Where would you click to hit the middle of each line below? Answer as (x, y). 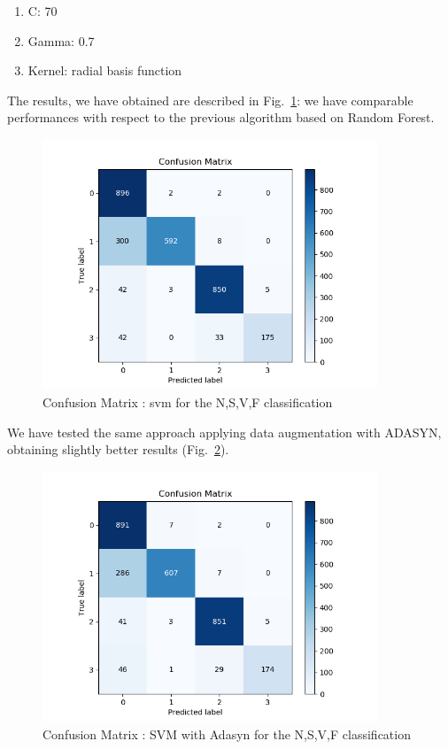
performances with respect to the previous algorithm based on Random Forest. (221, 117)
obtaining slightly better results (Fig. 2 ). (118, 449)
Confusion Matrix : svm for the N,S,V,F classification (188, 402)
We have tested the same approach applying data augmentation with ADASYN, (224, 432)
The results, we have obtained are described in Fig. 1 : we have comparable (210, 100)
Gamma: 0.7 (61, 40)
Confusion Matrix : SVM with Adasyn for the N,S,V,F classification (227, 734)
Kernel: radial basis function (105, 70)
